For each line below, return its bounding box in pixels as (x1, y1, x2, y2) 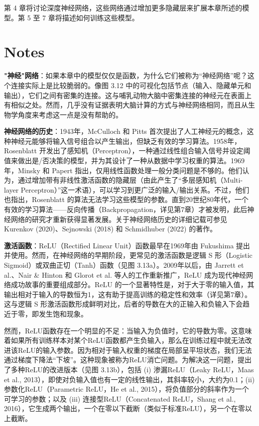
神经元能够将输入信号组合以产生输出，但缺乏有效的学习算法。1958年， (10, 135, 241, 146)
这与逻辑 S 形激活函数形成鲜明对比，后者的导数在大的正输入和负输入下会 (4, 299, 243, 309)
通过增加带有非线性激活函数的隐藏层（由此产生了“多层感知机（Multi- (17, 175, 243, 185)
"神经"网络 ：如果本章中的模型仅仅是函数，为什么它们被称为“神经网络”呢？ (4, 70, 248, 81)
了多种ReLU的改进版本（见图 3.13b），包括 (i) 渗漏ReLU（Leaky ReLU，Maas (4, 364, 254, 374)
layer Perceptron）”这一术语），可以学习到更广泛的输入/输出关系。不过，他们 (4, 184, 250, 195)
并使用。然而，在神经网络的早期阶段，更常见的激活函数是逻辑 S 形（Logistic (4, 250, 253, 260)
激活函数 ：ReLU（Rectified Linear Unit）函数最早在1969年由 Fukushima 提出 (4, 240, 250, 250)
